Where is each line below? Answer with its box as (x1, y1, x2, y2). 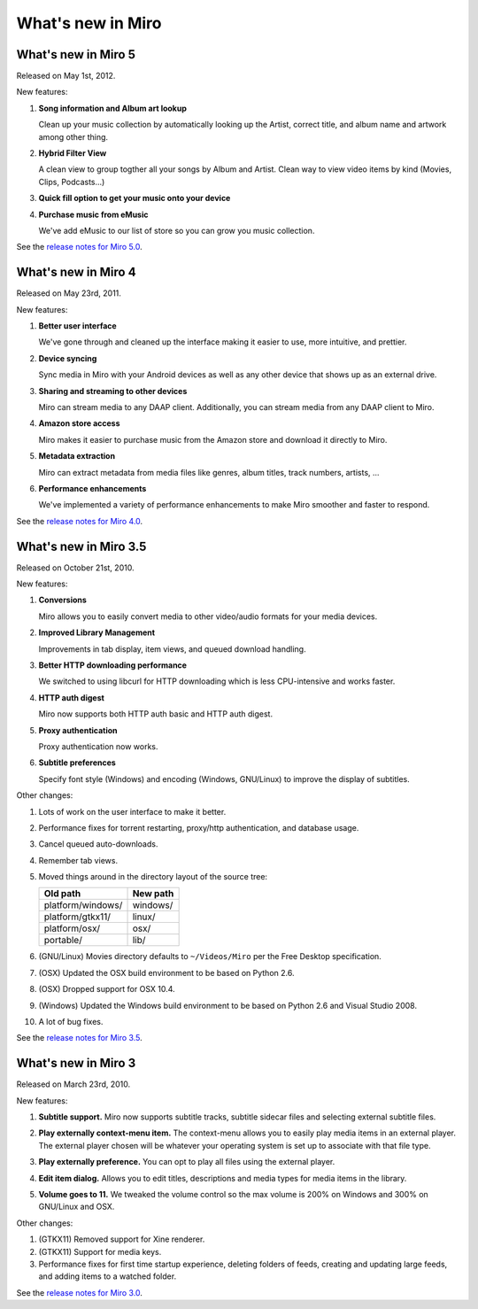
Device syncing (38, 352, 97, 363)
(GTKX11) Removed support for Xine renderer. (38, 1234, 205, 1244)
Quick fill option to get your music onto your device (38, 193, 231, 204)
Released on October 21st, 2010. (16, 562, 135, 573)
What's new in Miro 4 (16, 265, 136, 280)
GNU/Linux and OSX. (38, 1201, 115, 1212)
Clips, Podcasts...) (38, 176, 105, 187)
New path (132, 887, 174, 900)
